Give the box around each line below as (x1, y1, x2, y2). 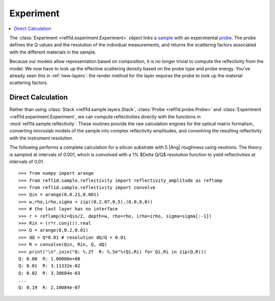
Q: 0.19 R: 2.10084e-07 (18, 284, 80, 290)
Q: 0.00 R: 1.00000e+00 (18, 256, 80, 262)
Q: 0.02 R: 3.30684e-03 (18, 270, 80, 276)
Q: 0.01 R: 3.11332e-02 (18, 263, 80, 269)
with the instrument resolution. (9, 135, 74, 141)
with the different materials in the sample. (9, 49, 97, 55)
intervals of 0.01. (9, 158, 44, 165)
